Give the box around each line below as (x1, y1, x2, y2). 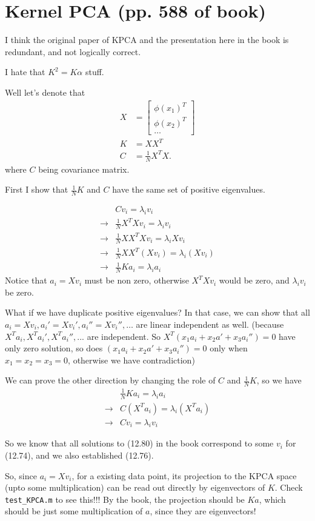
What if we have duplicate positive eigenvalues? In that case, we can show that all (5, 306, 310, 319)
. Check (274, 481, 303, 494)
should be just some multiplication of (5, 505, 143, 517)
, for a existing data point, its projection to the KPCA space (71, 469, 297, 482)
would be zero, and (219, 274, 290, 287)
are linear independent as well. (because (136, 318, 284, 330)
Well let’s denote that (5, 85, 85, 98)
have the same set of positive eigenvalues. (112, 183, 265, 196)
